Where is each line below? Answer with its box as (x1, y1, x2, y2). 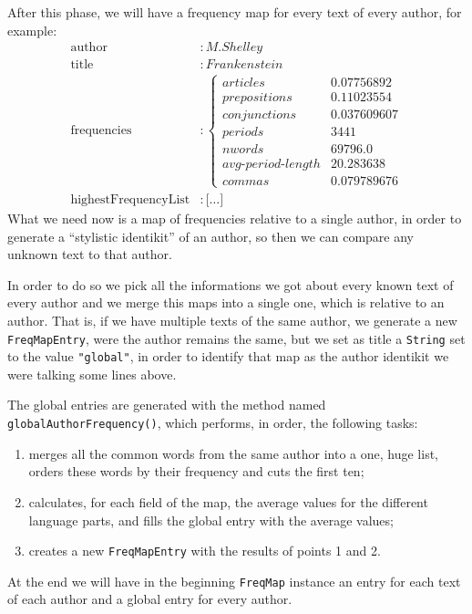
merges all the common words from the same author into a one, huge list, (28, 443, 438, 463)
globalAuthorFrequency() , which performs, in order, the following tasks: (7, 413, 418, 432)
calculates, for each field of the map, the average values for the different (28, 492, 428, 511)
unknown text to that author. (7, 245, 172, 264)
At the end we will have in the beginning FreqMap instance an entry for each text (7, 571, 461, 590)
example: (7, 20, 57, 39)
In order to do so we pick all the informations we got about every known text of (7, 275, 454, 294)
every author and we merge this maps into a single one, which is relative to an (7, 293, 445, 312)
